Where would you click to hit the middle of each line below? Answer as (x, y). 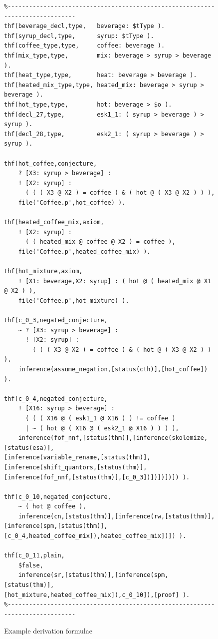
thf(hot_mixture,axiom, (43, 271)
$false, (31, 565)
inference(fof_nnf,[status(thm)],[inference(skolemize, (113, 438)
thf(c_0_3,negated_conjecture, (56, 320)
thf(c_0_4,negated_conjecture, (56, 399)
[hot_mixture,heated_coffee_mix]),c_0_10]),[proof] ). (97, 595)
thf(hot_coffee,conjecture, (51, 163)
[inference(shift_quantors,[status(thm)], (76, 467)
